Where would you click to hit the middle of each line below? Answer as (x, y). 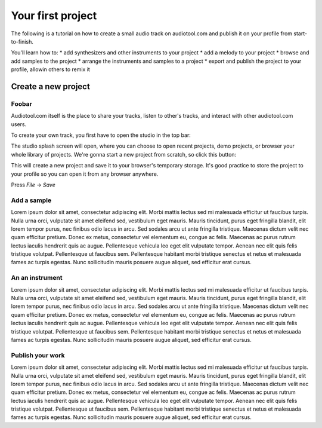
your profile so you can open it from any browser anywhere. (85, 174)
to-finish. (22, 41)
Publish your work (38, 355)
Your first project (54, 16)
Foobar (21, 103)
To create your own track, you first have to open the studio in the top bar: (101, 135)
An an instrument (37, 278)
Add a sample (31, 200)
